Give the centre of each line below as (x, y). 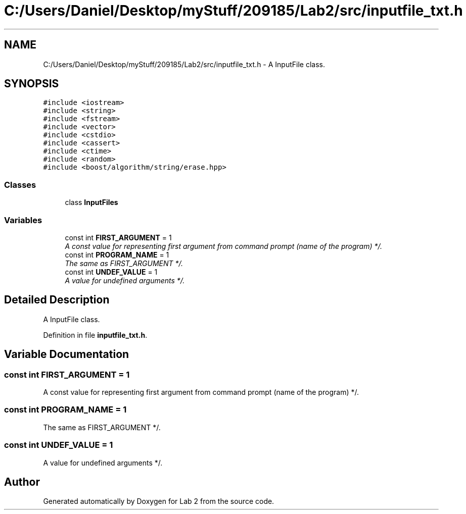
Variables (23, 220)
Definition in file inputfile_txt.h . (95, 335)
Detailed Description (57, 300)
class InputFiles (91, 202)
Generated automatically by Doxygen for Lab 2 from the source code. (159, 501)
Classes (20, 185)
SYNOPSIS (32, 84)
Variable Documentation (67, 354)
